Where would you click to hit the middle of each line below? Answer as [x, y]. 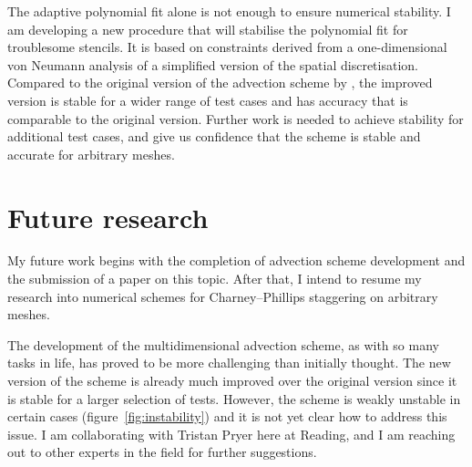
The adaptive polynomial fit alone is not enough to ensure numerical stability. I [229, 11]
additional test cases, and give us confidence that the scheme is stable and [214, 136]
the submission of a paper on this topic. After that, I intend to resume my [215, 279]
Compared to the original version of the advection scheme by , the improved [220, 83]
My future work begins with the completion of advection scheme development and [236, 260]
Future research [108, 217]
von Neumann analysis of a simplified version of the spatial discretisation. [213, 64]
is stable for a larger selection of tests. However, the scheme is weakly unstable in [234, 398]
